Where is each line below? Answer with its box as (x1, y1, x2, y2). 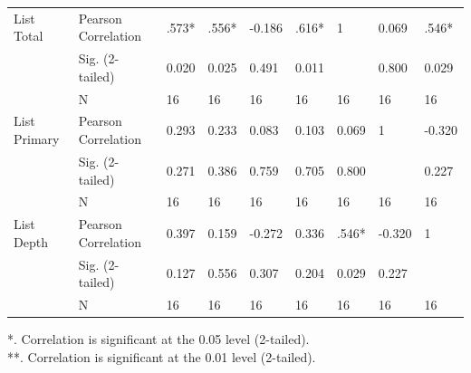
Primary (14, 129, 60, 148)
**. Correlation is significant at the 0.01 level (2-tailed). (7, 347, 316, 366)
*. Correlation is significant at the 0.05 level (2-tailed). (7, 330, 310, 349)
